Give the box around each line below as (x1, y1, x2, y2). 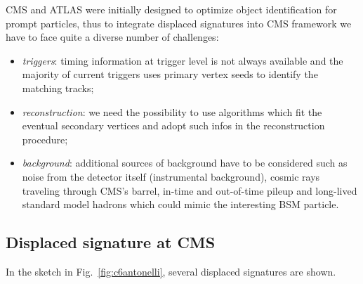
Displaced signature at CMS (6, 231, 216, 253)
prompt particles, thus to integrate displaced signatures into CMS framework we (6, 15, 352, 30)
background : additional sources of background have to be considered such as (22, 155, 348, 170)
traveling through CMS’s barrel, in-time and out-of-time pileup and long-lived (22, 183, 357, 198)
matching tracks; (22, 80, 94, 95)
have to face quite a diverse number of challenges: (6, 30, 219, 44)
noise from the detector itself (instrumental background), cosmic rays (22, 169, 320, 183)
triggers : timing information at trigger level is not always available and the (22, 53, 343, 67)
